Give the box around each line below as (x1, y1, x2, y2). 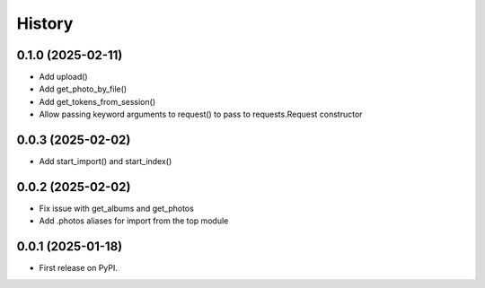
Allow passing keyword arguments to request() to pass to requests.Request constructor (39, 109, 363, 120)
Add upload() (39, 72, 89, 83)
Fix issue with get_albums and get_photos (39, 203, 195, 214)
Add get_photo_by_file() (39, 83, 128, 94)
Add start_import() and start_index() (39, 156, 172, 167)
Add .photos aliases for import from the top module (39, 215, 229, 226)
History (16, 13, 74, 33)
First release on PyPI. (39, 263, 119, 274)
